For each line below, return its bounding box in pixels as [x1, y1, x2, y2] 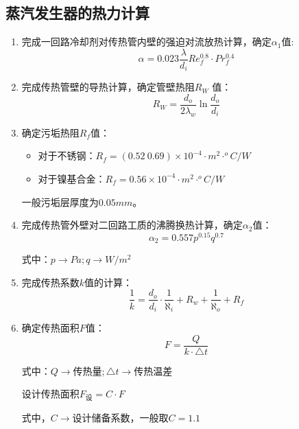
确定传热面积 [21, 320, 80, 334]
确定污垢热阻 [21, 125, 80, 139]
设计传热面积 [21, 386, 80, 401]
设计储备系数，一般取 [72, 414, 169, 424]
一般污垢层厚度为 [21, 194, 99, 209]
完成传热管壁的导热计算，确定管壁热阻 [21, 80, 195, 94]
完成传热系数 [21, 275, 80, 289]
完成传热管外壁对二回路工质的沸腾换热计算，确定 [21, 218, 243, 232]
